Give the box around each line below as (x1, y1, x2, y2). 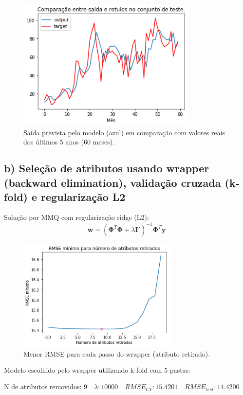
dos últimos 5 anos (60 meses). (23, 137, 115, 147)
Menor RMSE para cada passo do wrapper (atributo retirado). (23, 348, 210, 359)
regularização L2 (41, 189, 126, 204)
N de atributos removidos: (4, 381, 82, 392)
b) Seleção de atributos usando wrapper (4, 161, 209, 176)
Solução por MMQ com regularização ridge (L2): (4, 212, 149, 222)
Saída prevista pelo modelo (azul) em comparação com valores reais (23, 127, 225, 137)
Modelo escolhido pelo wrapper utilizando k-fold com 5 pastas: (4, 365, 190, 375)
